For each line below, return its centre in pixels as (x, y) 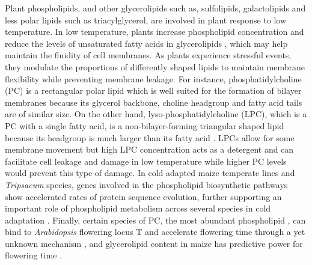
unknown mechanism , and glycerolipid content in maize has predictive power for (154, 243)
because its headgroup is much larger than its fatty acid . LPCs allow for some (150, 137)
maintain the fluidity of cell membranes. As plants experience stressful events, (148, 55)
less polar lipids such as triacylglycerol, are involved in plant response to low (146, 20)
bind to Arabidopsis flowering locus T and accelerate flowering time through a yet (155, 232)
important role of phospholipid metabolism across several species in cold (138, 208)
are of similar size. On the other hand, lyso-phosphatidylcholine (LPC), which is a (156, 114)
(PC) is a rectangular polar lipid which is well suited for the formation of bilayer (153, 90)
